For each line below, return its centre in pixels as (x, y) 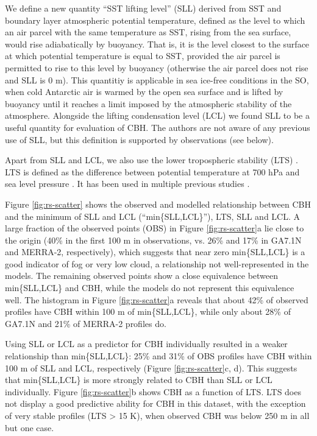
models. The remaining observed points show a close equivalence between (142, 276)
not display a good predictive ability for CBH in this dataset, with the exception (155, 403)
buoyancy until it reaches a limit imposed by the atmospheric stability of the (148, 103)
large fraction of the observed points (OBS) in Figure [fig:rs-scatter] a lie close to (155, 228)
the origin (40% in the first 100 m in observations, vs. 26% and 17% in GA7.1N (153, 240)
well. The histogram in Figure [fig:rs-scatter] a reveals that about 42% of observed (157, 299)
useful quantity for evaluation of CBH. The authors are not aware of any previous (158, 127)
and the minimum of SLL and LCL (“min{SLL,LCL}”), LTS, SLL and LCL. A (152, 216)
